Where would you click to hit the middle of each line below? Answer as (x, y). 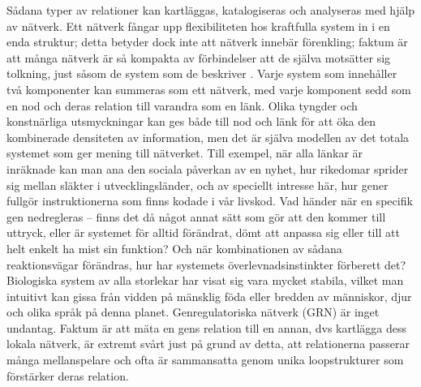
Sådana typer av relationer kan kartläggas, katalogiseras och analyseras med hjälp (211, 10)
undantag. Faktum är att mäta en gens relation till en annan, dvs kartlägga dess (206, 327)
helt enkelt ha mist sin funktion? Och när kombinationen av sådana (174, 248)
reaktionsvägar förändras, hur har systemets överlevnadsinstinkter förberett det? (206, 264)
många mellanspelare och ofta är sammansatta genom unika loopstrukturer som (205, 360)
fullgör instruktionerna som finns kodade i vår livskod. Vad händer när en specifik (210, 201)
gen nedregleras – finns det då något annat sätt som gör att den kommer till (196, 216)
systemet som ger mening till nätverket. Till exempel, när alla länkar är (185, 153)
